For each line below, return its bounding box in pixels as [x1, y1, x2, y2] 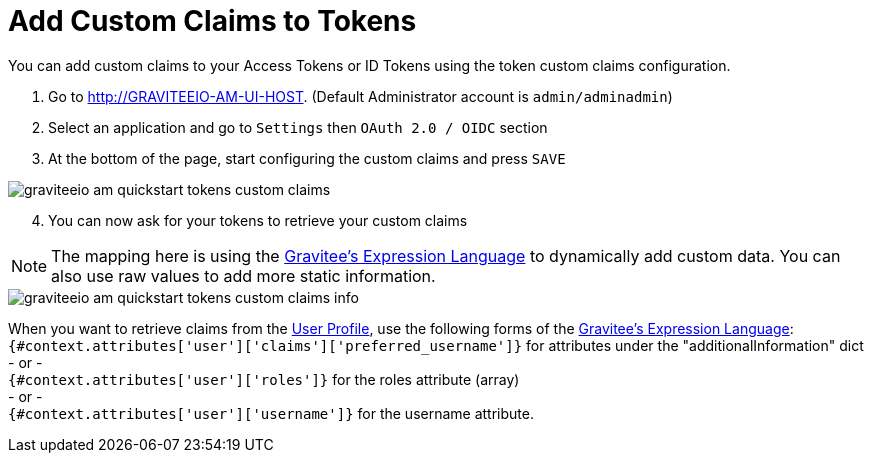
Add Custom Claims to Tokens [8, 4, 417, 38]
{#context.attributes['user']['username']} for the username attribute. [8, 404, 534, 422]
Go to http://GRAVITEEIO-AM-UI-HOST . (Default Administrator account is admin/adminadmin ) [48, 87, 673, 105]
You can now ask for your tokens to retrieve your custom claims [48, 211, 468, 229]
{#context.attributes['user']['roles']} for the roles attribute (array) [8, 370, 520, 388]
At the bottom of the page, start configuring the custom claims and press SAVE [48, 149, 566, 167]
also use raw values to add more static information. [51, 265, 436, 286]
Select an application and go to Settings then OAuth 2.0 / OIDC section [48, 118, 548, 136]
